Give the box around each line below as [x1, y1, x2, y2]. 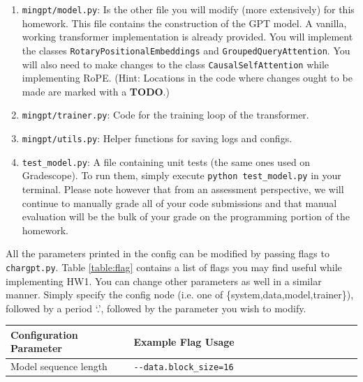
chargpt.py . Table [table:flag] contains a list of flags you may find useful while [6, 259, 342, 274]
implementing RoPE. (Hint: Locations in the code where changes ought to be [22, 70, 353, 85]
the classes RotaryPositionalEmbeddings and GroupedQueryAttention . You [22, 43, 350, 57]
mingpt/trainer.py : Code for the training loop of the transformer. [22, 107, 309, 122]
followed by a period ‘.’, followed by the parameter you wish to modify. [6, 300, 306, 315]
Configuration [10, 327, 78, 342]
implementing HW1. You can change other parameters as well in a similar [6, 273, 322, 288]
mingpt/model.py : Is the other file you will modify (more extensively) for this [22, 2, 355, 16]
